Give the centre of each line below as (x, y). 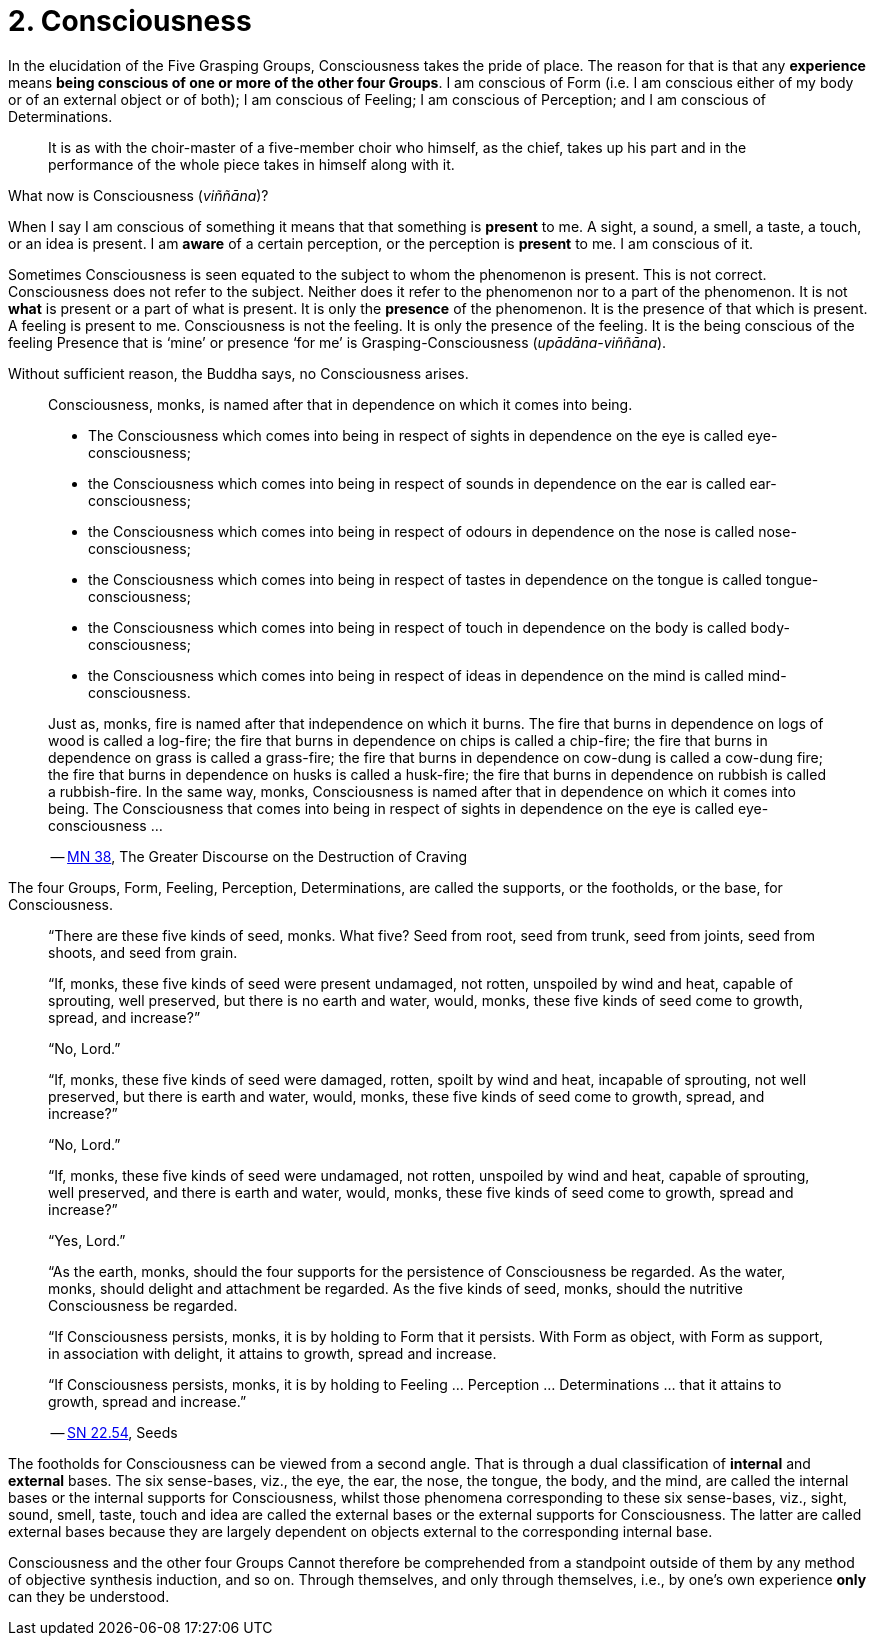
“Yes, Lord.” (87, 1240)
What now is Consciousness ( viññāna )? (138, 195)
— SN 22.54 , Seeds (114, 1432)
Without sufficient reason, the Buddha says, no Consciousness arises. (238, 373)
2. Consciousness (130, 21)
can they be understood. (89, 1596)
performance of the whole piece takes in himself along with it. (251, 164)
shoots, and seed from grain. (143, 952)
